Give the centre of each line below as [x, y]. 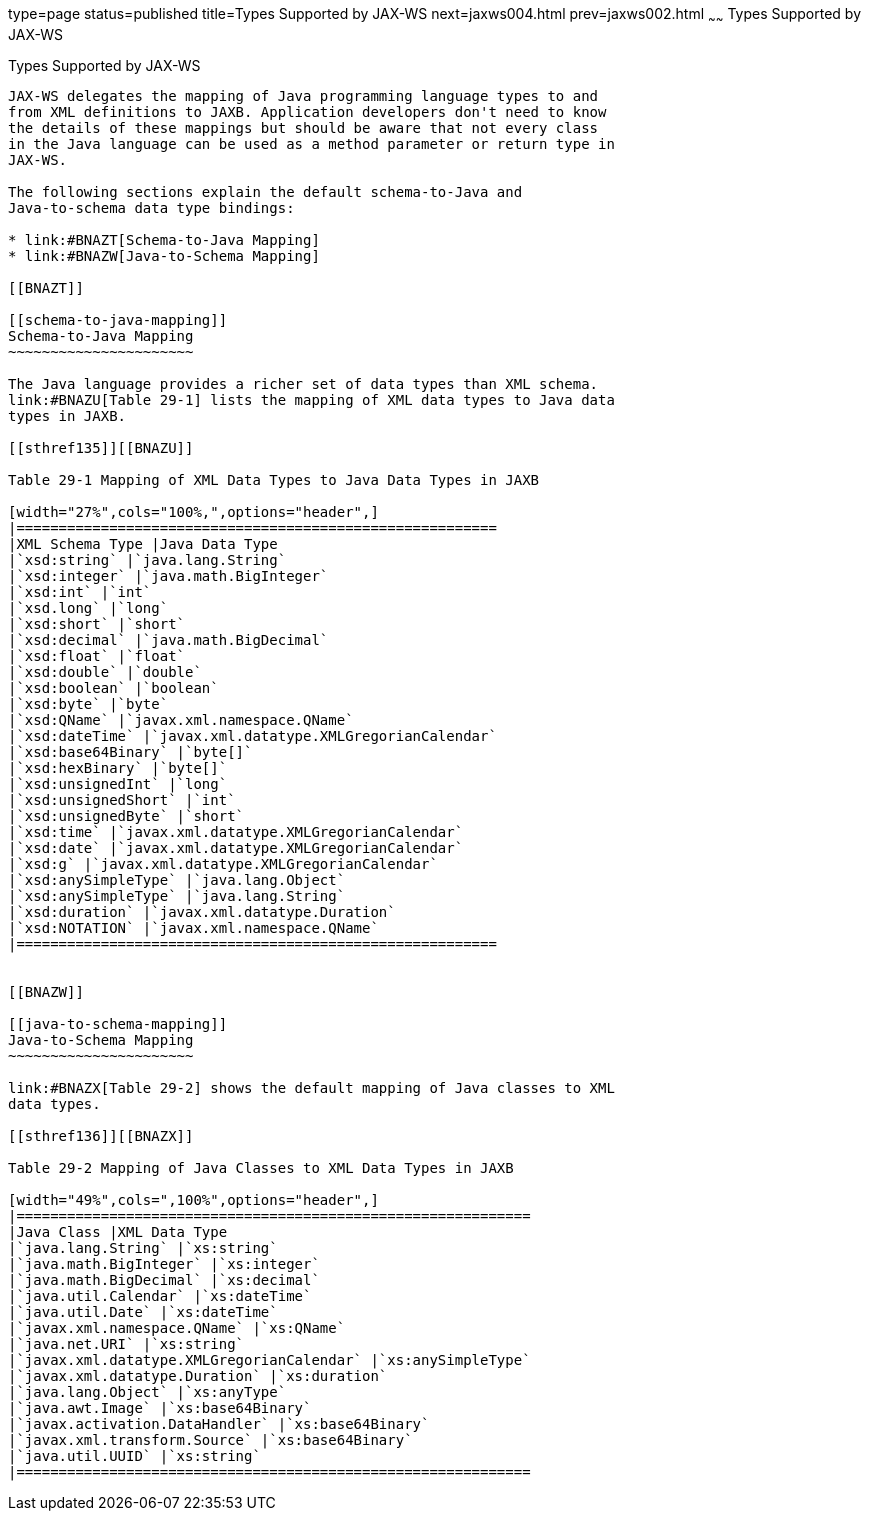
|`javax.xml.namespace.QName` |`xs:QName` [177, 1327]
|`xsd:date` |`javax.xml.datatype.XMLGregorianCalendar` [236, 847]
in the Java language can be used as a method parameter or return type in [311, 143]
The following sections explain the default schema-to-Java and [265, 191]
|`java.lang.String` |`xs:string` [143, 1247]
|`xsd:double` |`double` [105, 671]
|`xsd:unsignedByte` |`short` [126, 815]
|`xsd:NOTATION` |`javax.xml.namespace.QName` [193, 927]
